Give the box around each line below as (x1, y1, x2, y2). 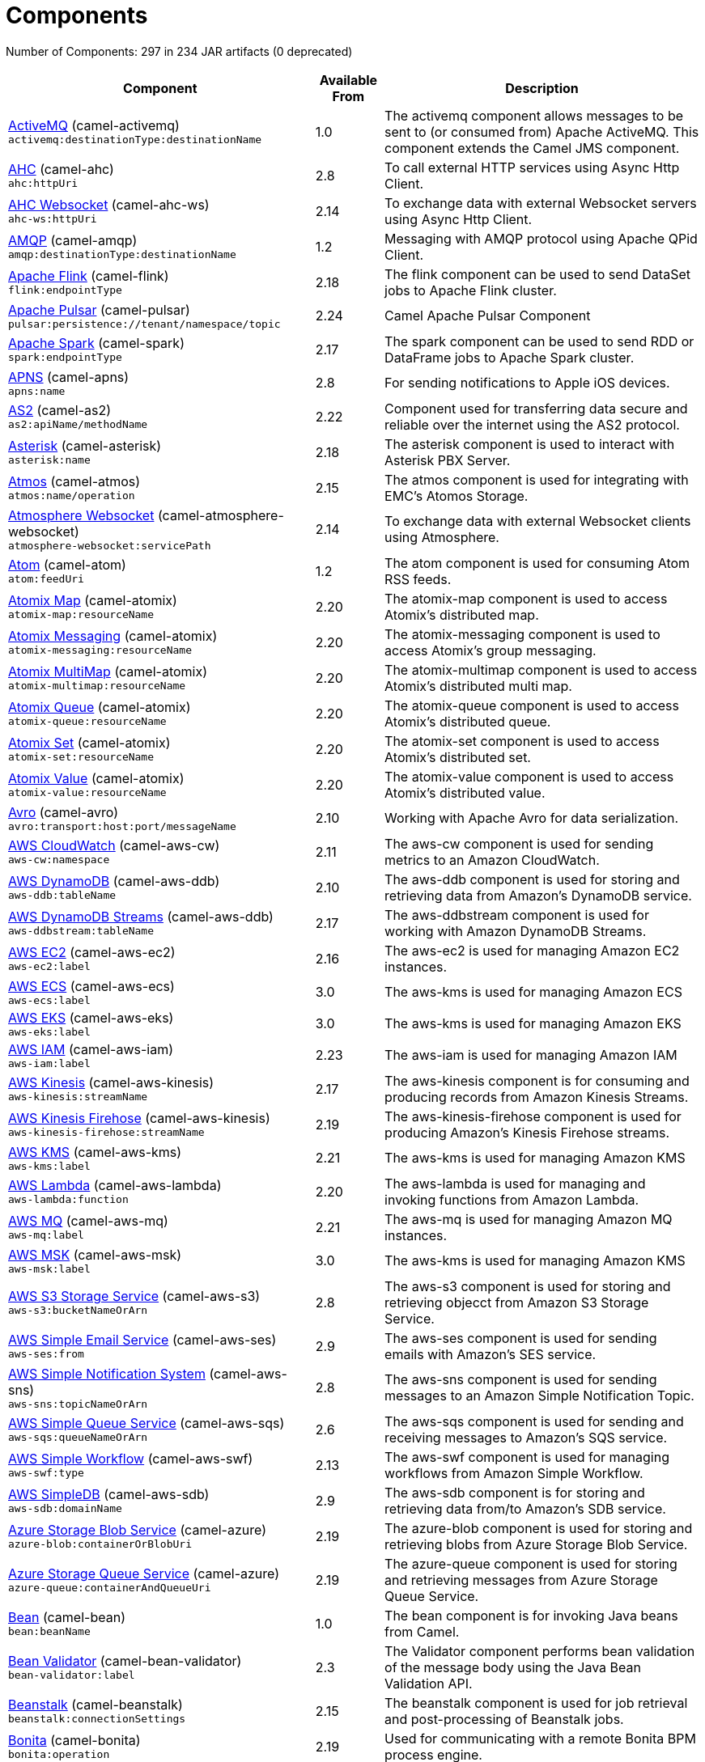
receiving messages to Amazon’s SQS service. (384, 1429, 668, 1446)
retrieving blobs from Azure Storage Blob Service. (384, 1535, 688, 1552)
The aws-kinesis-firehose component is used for (384, 1108, 682, 1125)
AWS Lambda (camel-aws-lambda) (8, 1177, 222, 1194)
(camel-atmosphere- (157, 506, 284, 523)
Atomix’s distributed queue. (384, 713, 551, 730)
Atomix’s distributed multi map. (384, 677, 572, 694)
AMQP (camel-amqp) (8, 232, 138, 249)
